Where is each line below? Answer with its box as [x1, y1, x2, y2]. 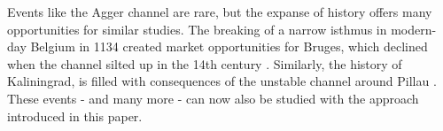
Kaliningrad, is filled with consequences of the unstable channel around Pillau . [7, 72, 437, 90]
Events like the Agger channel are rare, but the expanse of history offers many [7, 3, 432, 20]
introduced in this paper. [7, 106, 143, 125]
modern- [391, 19, 437, 38]
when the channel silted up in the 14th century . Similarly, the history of [7, 54, 402, 73]
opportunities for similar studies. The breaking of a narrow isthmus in [7, 19, 387, 38]
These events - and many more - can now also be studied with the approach [7, 89, 419, 107]
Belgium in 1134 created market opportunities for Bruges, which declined [30, 37, 428, 56]
